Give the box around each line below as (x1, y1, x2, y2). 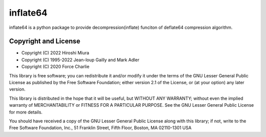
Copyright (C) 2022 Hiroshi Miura (21, 50, 90, 56)
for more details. (9, 109, 43, 115)
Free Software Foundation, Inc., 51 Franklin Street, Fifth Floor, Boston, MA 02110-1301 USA (9, 125, 192, 131)
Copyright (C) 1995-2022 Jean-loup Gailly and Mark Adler (21, 57, 140, 63)
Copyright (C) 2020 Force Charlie (21, 64, 90, 69)
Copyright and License (9, 37, 81, 46)
